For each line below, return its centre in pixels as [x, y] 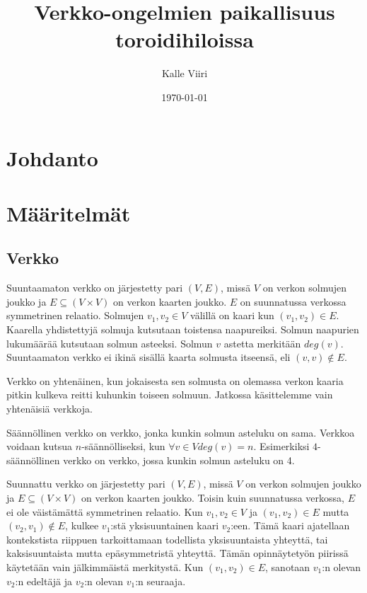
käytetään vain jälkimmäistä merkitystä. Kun [105, 566]
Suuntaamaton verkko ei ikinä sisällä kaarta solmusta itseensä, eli [148, 357]
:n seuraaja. [161, 581]
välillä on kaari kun [232, 315]
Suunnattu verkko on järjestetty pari [86, 484]
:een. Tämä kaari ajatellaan [290, 525]
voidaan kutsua [40, 446]
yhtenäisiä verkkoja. [49, 409]
